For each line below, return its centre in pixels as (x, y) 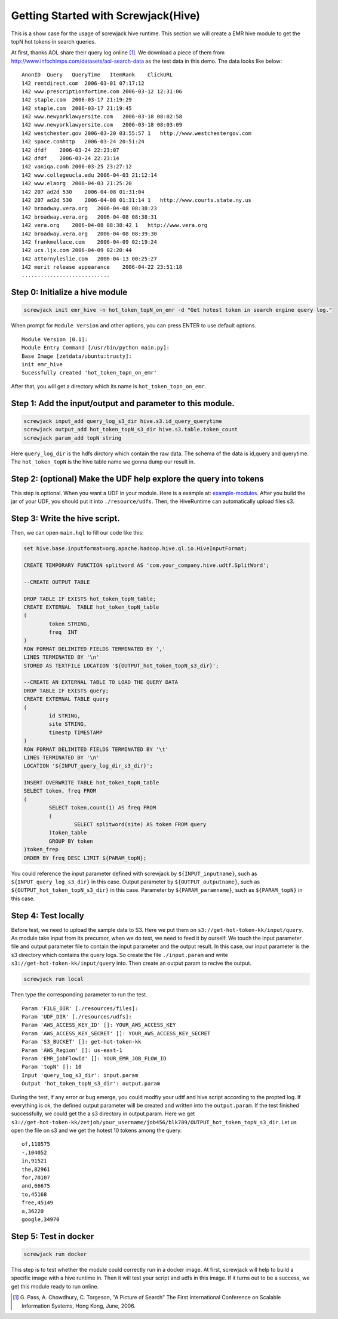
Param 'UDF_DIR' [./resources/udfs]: (77, 1016)
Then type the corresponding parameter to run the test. (79, 995)
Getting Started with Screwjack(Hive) (105, 16)
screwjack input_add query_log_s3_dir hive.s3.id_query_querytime (123, 421)
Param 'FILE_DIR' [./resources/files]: (80, 1008)
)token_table (68, 833)
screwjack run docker (55, 1254)
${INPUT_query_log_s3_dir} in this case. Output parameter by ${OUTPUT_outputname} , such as (136, 882)
